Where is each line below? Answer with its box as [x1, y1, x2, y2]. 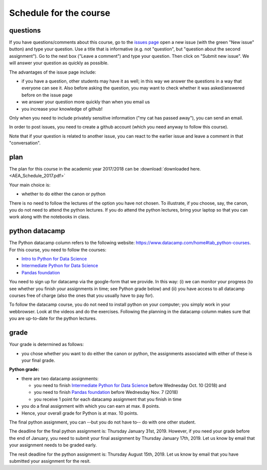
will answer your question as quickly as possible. [9, 60, 109, 66]
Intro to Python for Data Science [21, 256, 87, 262]
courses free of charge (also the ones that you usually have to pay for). [9, 293, 154, 299]
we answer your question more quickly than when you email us [21, 99, 150, 105]
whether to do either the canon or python [21, 191, 106, 197]
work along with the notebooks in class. [9, 214, 90, 220]
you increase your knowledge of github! [21, 106, 103, 112]
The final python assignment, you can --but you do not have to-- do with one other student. [9, 419, 196, 425]
